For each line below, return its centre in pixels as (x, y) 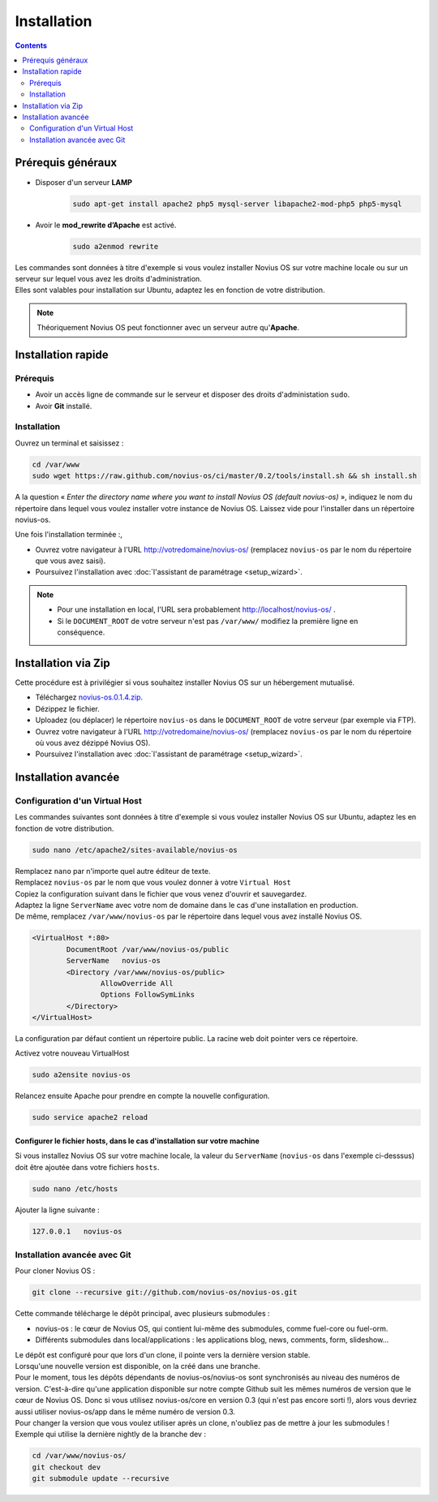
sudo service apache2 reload (90, 1117)
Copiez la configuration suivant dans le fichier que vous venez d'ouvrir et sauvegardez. (161, 893)
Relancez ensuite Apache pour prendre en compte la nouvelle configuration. (142, 1096)
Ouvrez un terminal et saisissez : (69, 443)
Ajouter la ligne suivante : (58, 1210)
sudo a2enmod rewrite (116, 246)
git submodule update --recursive (101, 1478)
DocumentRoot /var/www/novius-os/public (148, 949)
